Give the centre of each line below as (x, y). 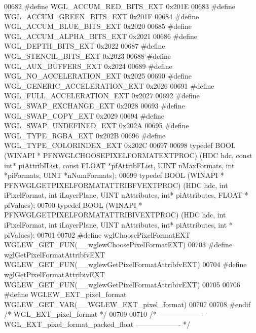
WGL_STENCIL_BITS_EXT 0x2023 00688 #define (87, 55)
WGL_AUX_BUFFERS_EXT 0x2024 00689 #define (88, 66)
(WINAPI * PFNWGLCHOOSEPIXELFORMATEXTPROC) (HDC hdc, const (128, 155)
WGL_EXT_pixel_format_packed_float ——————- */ (97, 324)
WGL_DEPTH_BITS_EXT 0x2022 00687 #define (85, 46)
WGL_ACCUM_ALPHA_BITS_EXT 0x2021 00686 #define (101, 36)
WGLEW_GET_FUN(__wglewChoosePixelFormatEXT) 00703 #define (118, 245)
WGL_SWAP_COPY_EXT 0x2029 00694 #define (84, 115)
